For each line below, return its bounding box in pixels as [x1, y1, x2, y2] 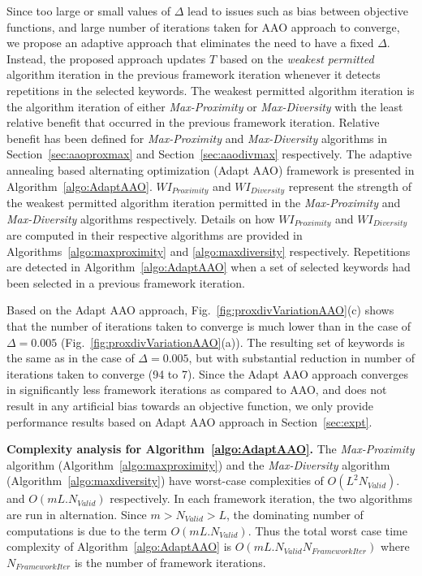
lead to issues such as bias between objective [187, 2, 408, 19]
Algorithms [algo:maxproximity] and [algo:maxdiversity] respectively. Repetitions [6, 242, 411, 259]
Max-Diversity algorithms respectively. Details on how [6, 210, 275, 227]
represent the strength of [288, 177, 411, 194]
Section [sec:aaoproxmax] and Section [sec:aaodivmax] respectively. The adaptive [6, 145, 412, 162]
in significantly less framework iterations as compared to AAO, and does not [6, 381, 387, 398]
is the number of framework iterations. [74, 553, 266, 570]
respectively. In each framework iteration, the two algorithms [110, 490, 413, 507]
